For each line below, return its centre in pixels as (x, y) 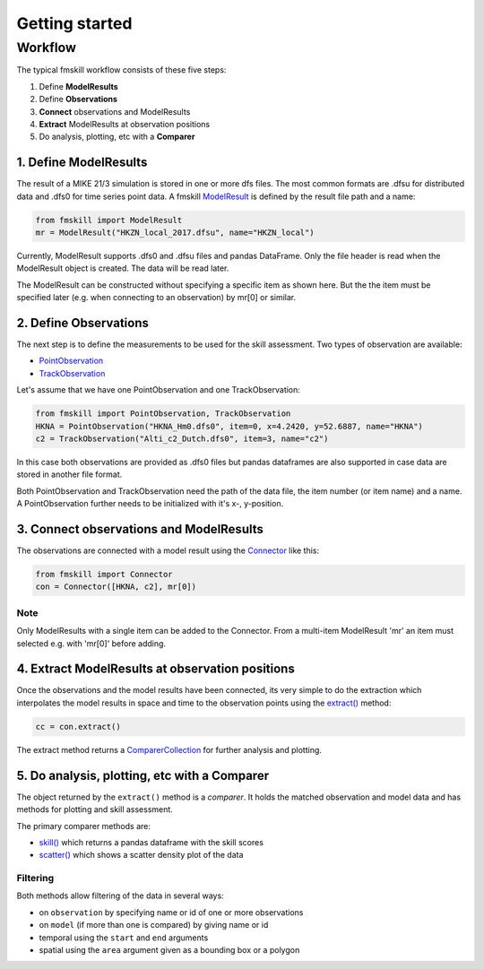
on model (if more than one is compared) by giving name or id (154, 925)
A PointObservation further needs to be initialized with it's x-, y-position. (150, 504)
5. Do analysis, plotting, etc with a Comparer (143, 775)
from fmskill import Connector (104, 575)
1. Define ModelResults (82, 163)
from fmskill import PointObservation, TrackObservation (163, 414)
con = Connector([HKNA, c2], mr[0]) (116, 587)
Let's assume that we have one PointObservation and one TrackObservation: (158, 390)
